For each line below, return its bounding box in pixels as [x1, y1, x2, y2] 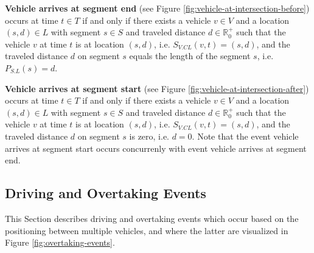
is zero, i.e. [129, 129, 170, 142]
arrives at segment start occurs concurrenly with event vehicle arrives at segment [5, 141, 307, 154]
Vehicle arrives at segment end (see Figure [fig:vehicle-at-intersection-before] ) [5, 2, 310, 14]
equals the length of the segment [129, 49, 251, 62]
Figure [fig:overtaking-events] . [5, 236, 115, 249]
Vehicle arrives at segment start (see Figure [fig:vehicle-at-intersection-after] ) [5, 82, 309, 94]
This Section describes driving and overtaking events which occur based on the [5, 212, 299, 224]
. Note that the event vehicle [192, 129, 299, 142]
